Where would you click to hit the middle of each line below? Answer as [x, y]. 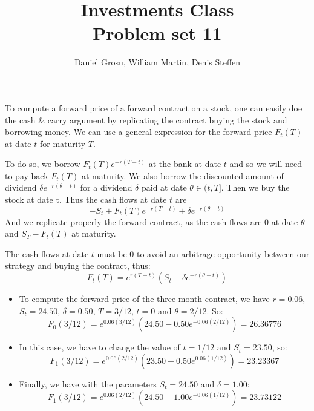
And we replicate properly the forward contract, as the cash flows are [133, 221]
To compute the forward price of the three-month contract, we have [144, 299]
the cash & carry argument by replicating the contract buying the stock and [146, 120]
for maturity [63, 143]
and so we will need [266, 164]
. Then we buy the [255, 187]
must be [112, 253]
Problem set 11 [157, 33]
